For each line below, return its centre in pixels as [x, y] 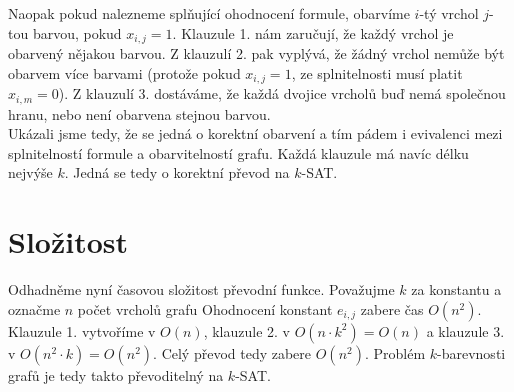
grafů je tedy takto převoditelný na [116, 374]
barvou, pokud [77, 32]
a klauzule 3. [465, 330]
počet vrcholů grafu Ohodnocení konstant [205, 308]
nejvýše [30, 172]
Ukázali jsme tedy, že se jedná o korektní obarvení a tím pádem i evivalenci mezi [255, 133]
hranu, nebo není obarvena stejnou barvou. [139, 113]
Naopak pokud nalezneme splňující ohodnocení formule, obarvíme [209, 13]
